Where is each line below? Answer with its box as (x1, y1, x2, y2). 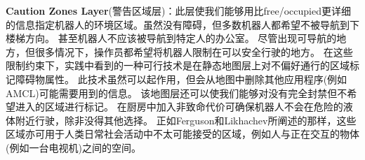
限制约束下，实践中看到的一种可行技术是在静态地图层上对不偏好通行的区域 (6, 58, 350, 73)
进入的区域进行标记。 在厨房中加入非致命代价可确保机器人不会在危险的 (15, 99, 343, 114)
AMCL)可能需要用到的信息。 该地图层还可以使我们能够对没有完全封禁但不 (6, 85, 347, 100)
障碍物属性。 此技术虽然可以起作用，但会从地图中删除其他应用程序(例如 (15, 71, 347, 86)
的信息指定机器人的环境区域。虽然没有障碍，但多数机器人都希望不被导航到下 (6, 17, 359, 31)
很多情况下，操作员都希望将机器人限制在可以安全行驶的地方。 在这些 (34, 44, 353, 59)
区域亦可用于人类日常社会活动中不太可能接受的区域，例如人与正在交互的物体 (6, 126, 359, 141)
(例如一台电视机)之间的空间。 (6, 140, 141, 154)
